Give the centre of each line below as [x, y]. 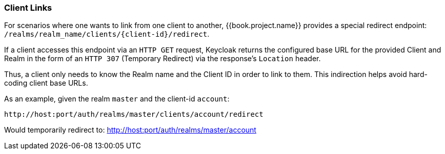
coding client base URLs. [46, 83]
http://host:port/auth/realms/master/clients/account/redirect [134, 114]
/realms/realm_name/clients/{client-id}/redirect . [107, 34]
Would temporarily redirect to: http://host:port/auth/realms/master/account [130, 130]
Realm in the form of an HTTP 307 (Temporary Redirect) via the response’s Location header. [163, 59]
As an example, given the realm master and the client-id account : [117, 99]
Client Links [28, 8]
